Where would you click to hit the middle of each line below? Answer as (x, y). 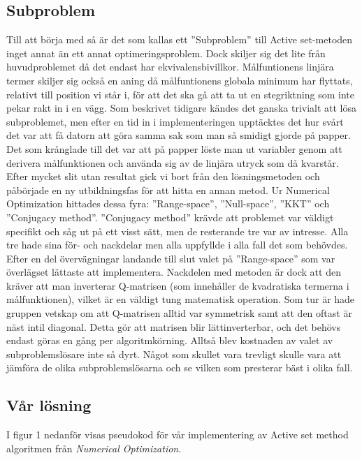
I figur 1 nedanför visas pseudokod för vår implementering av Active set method (178, 435)
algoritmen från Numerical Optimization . (94, 448)
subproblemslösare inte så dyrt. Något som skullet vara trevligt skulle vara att (174, 354)
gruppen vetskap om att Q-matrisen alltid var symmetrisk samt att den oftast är (179, 313)
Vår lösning (49, 405)
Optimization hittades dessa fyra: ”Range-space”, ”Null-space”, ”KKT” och (168, 203)
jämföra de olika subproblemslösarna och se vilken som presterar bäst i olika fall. (180, 368)
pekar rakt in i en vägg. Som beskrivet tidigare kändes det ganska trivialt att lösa (182, 108)
